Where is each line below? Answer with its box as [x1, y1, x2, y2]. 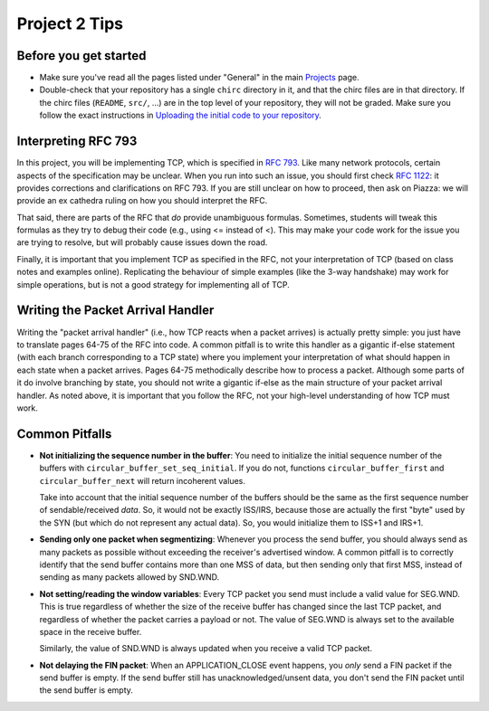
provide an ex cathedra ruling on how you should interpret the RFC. [16, 195, 268, 206]
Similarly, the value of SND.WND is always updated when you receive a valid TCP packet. [39, 643, 373, 654]
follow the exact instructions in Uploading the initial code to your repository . [39, 109, 321, 121]
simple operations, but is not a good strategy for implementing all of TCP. [16, 279, 290, 289]
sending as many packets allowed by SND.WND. [39, 572, 220, 583]
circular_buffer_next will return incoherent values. [39, 475, 246, 486]
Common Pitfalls [16, 426, 112, 441]
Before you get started [16, 48, 147, 63]
